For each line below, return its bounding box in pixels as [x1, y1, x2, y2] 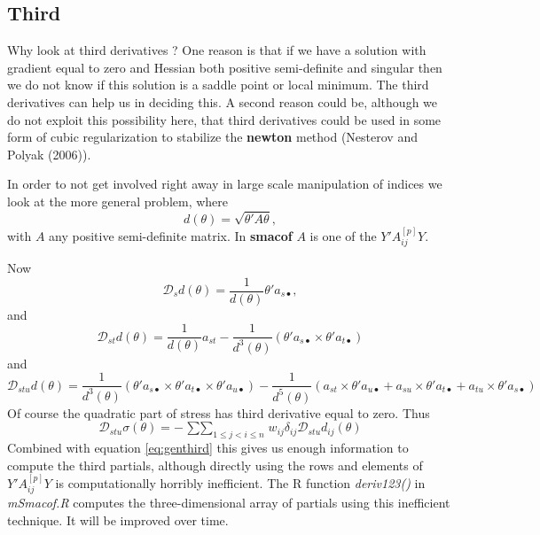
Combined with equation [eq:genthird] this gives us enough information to [7, 438, 409, 456]
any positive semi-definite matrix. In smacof [49, 226, 293, 244]
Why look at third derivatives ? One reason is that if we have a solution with [7, 41, 427, 59]
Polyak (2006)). [7, 144, 91, 163]
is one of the [309, 226, 377, 244]
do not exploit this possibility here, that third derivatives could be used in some [7, 110, 442, 128]
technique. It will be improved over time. [7, 511, 229, 529]
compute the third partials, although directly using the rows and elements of [7, 455, 423, 474]
